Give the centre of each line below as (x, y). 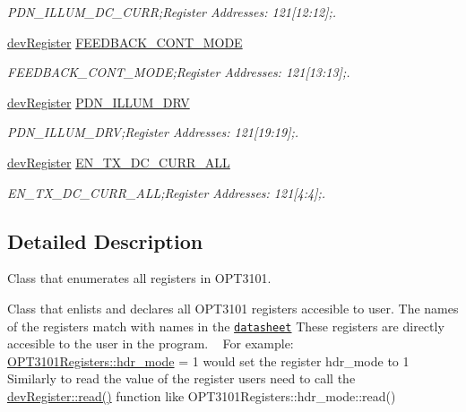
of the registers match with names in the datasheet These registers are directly (226, 326)
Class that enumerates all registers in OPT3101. (139, 278)
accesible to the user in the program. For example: (151, 343)
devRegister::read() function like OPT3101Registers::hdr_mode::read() (202, 395)
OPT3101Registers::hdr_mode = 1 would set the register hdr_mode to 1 (208, 360)
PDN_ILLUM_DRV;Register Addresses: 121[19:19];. (153, 132)
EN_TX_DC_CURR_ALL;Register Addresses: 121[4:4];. (167, 192)
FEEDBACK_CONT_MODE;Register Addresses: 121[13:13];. (179, 72)
